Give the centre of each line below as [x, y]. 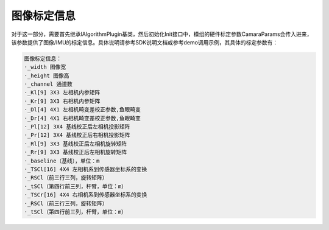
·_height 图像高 [47, 75]
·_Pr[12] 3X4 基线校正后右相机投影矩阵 [77, 135]
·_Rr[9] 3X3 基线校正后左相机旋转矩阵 [76, 152]
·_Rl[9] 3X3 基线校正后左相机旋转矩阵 [76, 144]
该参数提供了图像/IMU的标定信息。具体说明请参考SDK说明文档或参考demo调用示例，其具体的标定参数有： [145, 42]
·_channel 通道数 [48, 84]
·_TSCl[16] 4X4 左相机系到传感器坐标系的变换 [86, 169]
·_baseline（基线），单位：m [62, 161]
